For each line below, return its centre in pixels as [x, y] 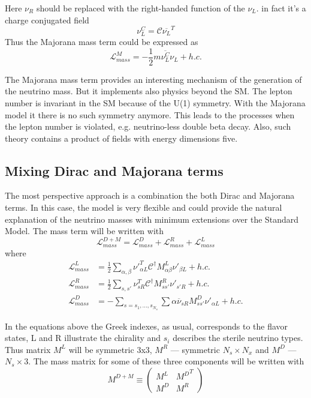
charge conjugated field [47, 20]
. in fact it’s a [281, 8]
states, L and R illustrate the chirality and [83, 338]
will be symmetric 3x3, [110, 349]
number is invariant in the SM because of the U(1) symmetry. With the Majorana [155, 102]
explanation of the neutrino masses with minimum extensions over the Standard [152, 219]
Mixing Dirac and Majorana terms [114, 170]
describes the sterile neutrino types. [238, 338]
